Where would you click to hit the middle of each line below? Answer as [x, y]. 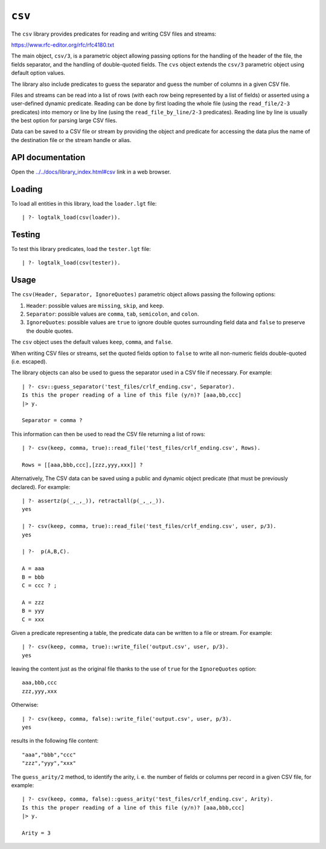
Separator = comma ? [52, 421]
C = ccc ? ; [40, 585]
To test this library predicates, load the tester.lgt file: [81, 249]
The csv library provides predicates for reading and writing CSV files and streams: [114, 34]
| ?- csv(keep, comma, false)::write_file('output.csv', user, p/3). [127, 719]
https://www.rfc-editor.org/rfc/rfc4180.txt [63, 45]
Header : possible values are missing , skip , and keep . [95, 305]
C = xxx [33, 619]
